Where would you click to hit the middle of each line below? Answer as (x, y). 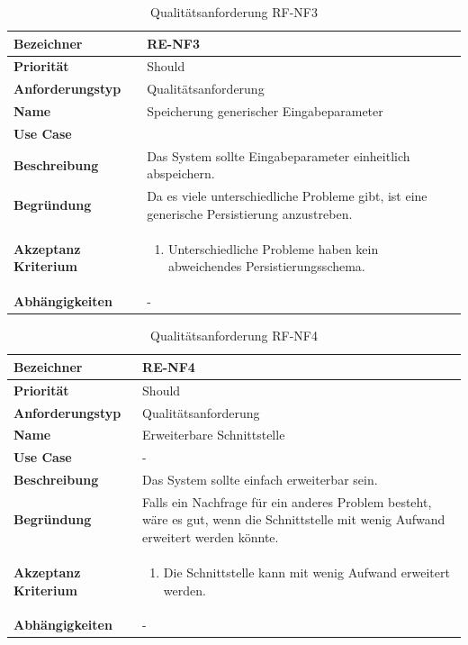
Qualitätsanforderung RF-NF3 (234, 12)
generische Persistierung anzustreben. (250, 213)
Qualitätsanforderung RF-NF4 (234, 336)
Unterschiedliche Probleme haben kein (273, 248)
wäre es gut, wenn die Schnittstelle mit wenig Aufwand (294, 519)
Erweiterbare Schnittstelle (214, 435)
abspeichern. (181, 173)
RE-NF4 (169, 366)
